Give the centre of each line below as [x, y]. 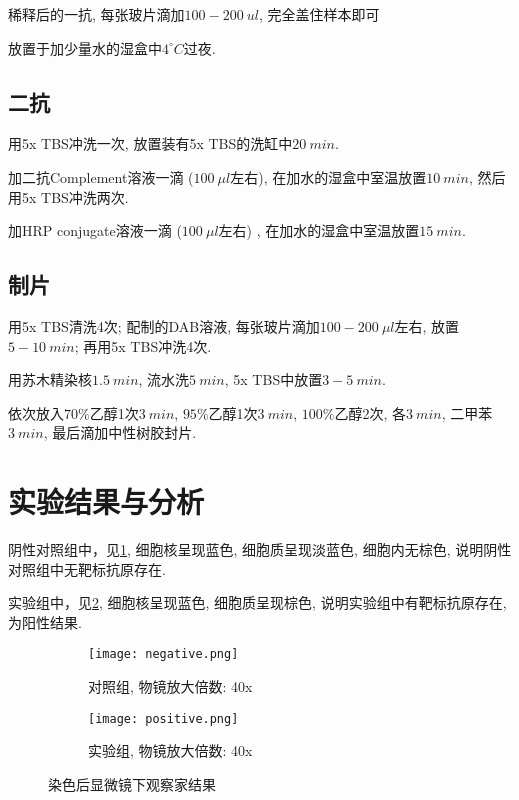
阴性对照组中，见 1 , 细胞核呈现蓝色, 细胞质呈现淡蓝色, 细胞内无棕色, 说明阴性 [260, 549]
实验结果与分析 [106, 501]
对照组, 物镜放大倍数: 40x [170, 686]
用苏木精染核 [50, 379]
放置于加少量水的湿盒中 [85, 47]
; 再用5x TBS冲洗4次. [143, 345]
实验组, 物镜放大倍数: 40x [170, 750]
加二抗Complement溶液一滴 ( [101, 176]
